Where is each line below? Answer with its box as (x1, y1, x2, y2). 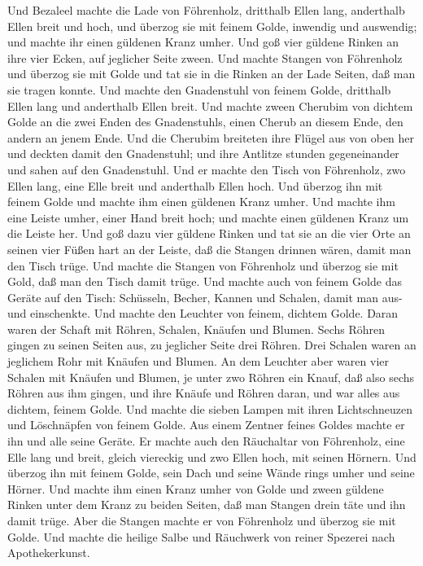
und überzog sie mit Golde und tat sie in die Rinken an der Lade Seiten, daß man (7, 65, 416, 82)
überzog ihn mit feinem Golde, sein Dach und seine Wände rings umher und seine (7, 464, 415, 481)
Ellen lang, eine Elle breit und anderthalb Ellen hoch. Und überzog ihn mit (7, 177, 383, 194)
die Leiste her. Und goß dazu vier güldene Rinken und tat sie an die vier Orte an (7, 225, 411, 242)
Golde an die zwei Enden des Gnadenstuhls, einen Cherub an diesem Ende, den (7, 113, 403, 130)
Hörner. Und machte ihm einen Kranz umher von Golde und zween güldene (7, 480, 384, 497)
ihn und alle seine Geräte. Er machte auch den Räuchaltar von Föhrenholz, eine (7, 432, 405, 450)
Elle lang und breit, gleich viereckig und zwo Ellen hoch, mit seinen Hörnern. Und (7, 448, 416, 465)
